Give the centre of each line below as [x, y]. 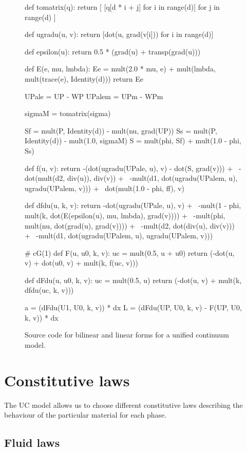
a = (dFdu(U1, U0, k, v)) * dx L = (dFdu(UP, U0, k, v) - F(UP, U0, [133, 307]
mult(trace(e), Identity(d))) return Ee [84, 78]
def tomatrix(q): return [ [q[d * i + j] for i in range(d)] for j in [122, 7]
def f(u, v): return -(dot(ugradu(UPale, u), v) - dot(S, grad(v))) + [129, 168]
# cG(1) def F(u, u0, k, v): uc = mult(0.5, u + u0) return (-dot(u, [130, 252]
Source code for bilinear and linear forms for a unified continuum [127, 335]
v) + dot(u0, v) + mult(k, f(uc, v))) [81, 263]
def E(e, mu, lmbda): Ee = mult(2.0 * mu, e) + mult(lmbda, [120, 69]
